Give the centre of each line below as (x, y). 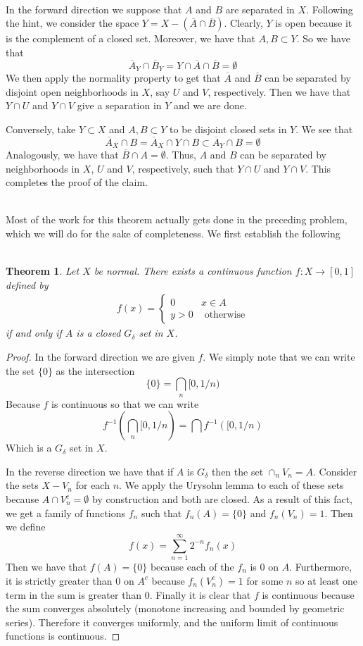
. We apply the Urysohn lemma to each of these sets (231, 485)
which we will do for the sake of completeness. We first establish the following (173, 234)
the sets (22, 485)
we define (26, 527)
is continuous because (308, 594)
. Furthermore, (321, 566)
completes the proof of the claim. (77, 182)
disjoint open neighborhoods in (72, 91)
